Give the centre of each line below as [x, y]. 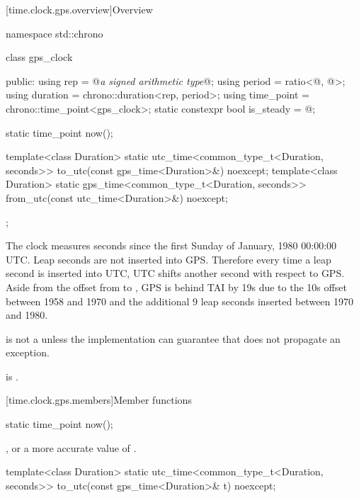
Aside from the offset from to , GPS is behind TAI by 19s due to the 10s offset [176, 287]
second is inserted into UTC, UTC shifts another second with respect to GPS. [175, 273]
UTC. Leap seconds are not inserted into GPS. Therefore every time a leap [169, 259]
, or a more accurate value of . [71, 447]
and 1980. [27, 315]
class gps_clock [39, 57]
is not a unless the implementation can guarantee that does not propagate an [173, 338]
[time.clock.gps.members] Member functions [99, 400]
